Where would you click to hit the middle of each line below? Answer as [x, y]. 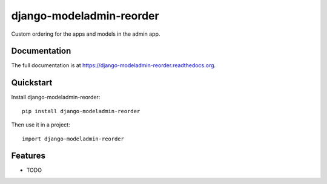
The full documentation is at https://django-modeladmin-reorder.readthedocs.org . [114, 65]
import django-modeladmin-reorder [73, 139]
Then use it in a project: [41, 125]
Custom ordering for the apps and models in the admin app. [86, 34]
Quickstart [32, 83]
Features [28, 156]
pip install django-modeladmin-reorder [81, 111]
